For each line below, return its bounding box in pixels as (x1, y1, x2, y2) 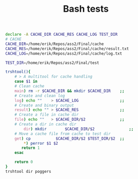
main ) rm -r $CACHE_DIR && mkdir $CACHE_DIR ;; (14, 88, 125, 94)
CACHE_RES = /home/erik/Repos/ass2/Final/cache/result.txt (5, 46, 129, 51)
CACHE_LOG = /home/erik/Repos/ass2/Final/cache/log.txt (5, 51, 123, 56)
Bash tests (63, 3, 109, 15)
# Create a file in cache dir (14, 112, 79, 118)
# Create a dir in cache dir (14, 122, 77, 127)
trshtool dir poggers (5, 169, 52, 174)
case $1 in (14, 79, 38, 84)
